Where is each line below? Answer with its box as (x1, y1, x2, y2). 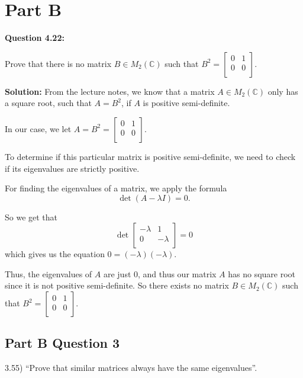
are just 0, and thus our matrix (103, 267, 217, 280)
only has (267, 85, 298, 97)
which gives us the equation (5, 248, 105, 260)
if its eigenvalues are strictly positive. (5, 162, 140, 174)
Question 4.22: (5, 31, 65, 44)
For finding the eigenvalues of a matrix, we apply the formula (5, 182, 227, 194)
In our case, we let (5, 122, 72, 134)
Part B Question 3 (5, 334, 120, 352)
